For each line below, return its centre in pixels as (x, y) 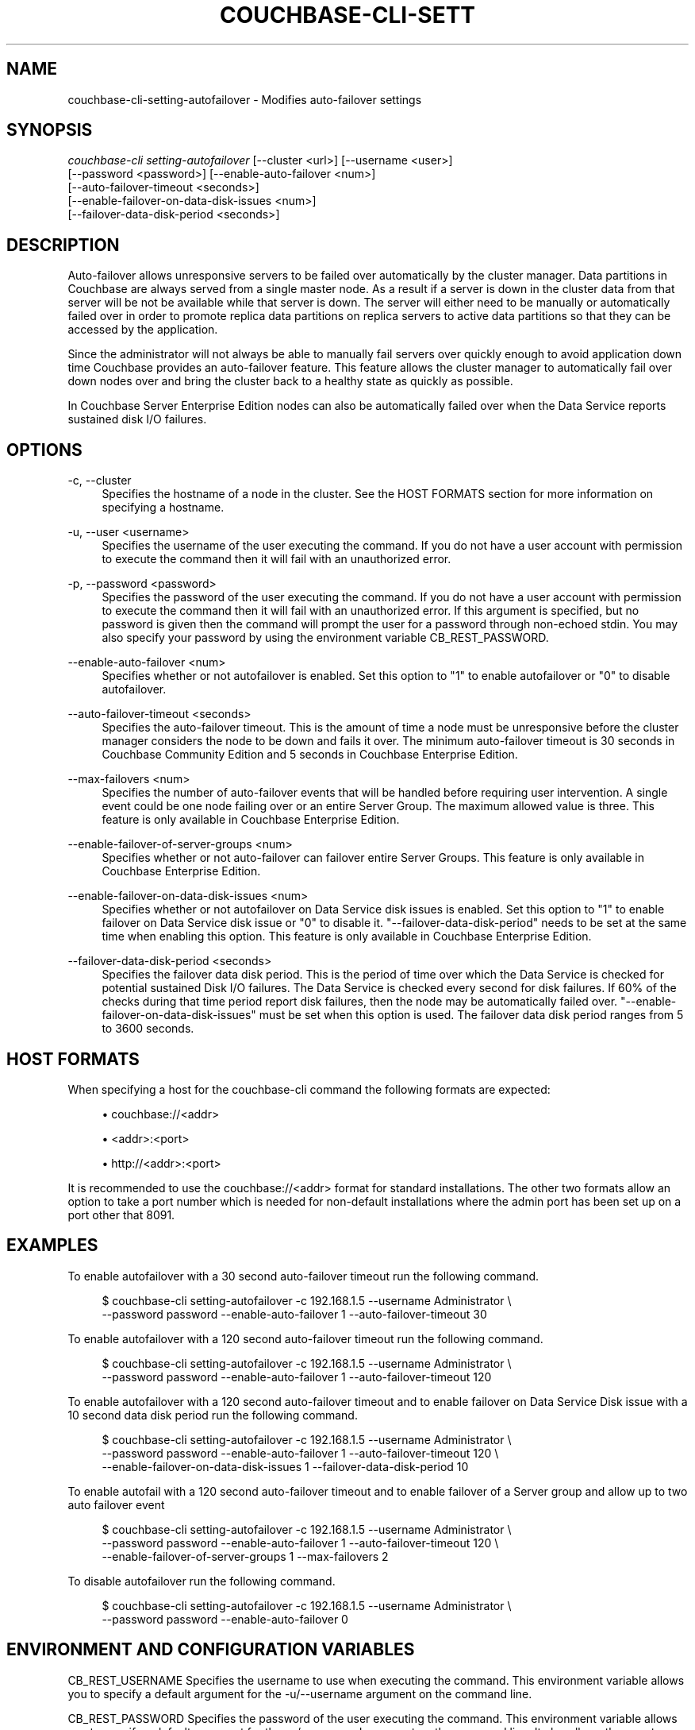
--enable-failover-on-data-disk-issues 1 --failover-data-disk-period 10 (285, 1466)
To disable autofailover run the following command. (202, 1581)
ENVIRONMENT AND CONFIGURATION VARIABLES (211, 1650)
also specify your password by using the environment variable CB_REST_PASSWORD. (325, 638)
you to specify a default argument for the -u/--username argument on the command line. (300, 1693)
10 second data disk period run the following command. (213, 1415)
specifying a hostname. (163, 508)
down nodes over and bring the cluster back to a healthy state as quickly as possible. (290, 381)
